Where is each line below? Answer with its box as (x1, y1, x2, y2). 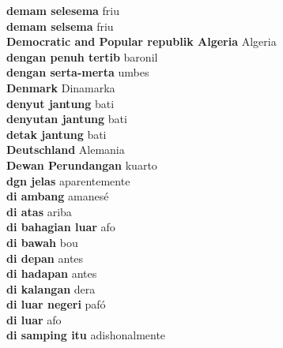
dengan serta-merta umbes (6, 64, 149, 80)
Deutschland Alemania (6, 141, 125, 158)
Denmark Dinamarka (6, 79, 115, 95)
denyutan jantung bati (6, 110, 127, 127)
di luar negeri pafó (6, 296, 106, 312)
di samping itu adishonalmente (6, 327, 166, 343)
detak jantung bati (6, 125, 107, 142)
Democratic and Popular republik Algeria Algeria (6, 33, 277, 50)
